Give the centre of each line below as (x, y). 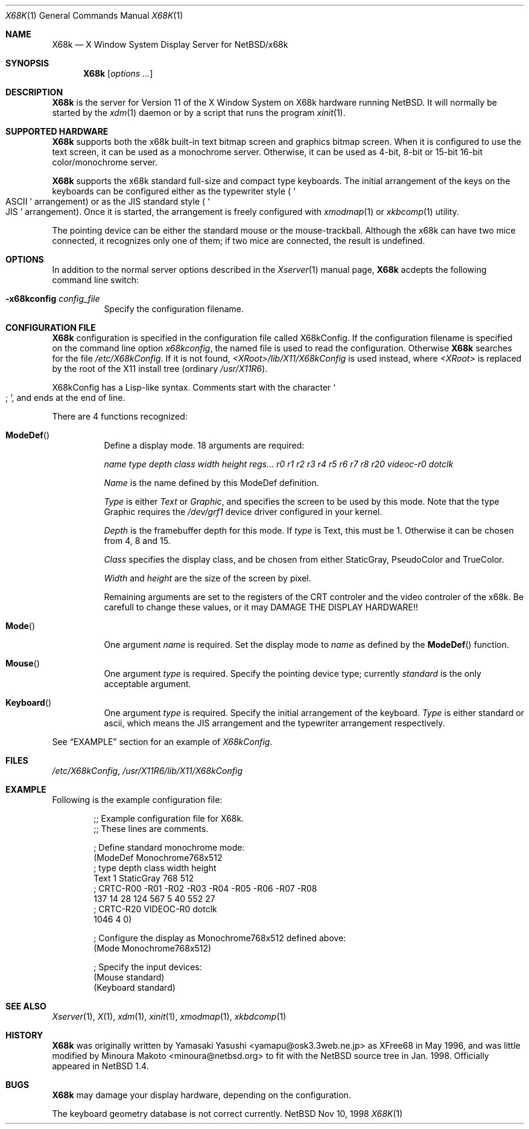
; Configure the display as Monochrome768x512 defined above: (220, 938)
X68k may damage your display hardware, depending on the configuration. (201, 1095)
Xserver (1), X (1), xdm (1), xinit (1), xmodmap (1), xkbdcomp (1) (169, 1016)
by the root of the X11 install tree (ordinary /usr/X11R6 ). (160, 369)
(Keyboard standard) (135, 987)
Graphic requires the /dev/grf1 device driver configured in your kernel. (243, 512)
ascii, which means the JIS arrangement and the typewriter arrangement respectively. (274, 723)
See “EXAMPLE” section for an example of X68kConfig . (162, 742)
